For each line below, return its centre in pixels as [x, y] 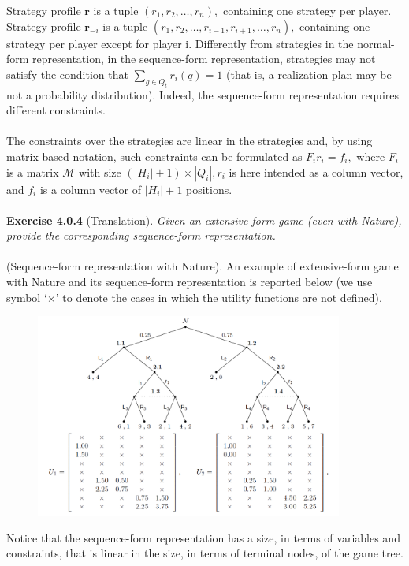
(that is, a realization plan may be [309, 74]
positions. [209, 189]
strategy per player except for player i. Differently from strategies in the [180, 43]
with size [100, 171]
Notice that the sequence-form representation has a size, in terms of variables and [203, 537]
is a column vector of [90, 189]
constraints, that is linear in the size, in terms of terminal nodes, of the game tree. [205, 553]
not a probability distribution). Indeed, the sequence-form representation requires [203, 94]
